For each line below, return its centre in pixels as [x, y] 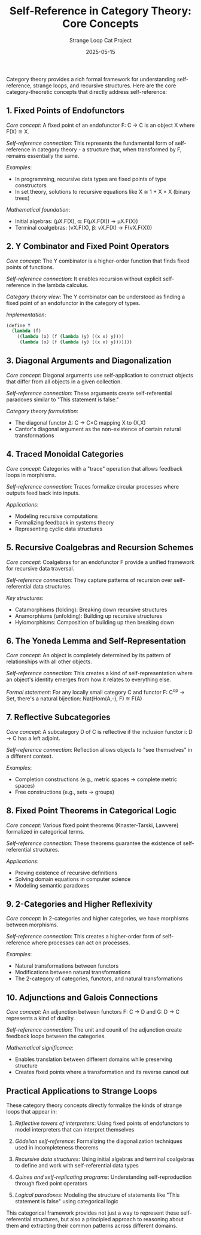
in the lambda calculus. [60, 285]
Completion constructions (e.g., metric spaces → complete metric [96, 779]
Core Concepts [100, 24]
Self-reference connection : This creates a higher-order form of [84, 937]
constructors [31, 185]
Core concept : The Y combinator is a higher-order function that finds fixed [98, 261]
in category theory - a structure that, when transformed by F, [106, 149]
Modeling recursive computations [56, 516]
